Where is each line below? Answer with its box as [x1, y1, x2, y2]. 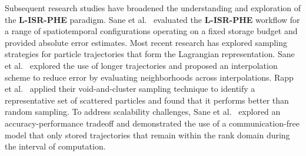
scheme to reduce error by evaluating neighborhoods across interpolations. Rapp [5, 71, 294, 83]
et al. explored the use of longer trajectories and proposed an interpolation [5, 59, 278, 71]
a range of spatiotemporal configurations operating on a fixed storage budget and [5, 25, 298, 37]
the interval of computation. [5, 140, 106, 152]
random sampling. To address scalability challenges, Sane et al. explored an [5, 105, 281, 118]
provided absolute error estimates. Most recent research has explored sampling [5, 36, 287, 48]
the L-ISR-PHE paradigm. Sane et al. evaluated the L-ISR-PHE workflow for [5, 13, 300, 25]
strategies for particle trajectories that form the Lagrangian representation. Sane [5, 48, 295, 60]
